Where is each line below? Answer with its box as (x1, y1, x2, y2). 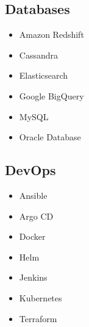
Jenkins (19, 271, 48, 284)
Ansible (19, 189, 48, 201)
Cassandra (19, 48, 58, 61)
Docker (19, 230, 46, 243)
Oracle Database (19, 131, 81, 143)
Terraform (19, 312, 57, 325)
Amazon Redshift (19, 28, 84, 41)
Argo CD (19, 209, 54, 222)
